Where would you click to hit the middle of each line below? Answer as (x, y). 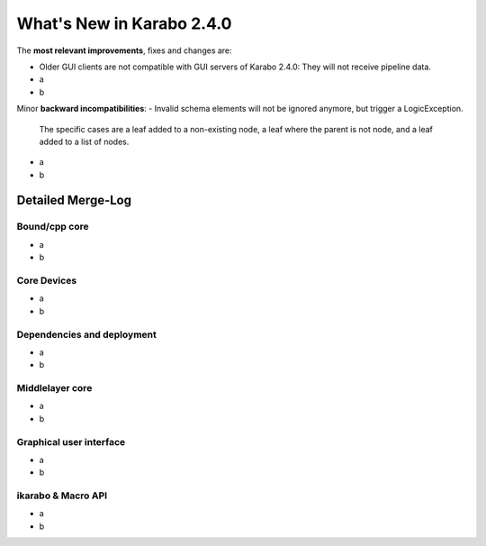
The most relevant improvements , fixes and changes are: (125, 50)
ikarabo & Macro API (62, 496)
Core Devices (47, 280)
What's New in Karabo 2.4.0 (124, 23)
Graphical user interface (71, 441)
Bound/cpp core (53, 227)
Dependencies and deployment (86, 334)
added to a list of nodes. (84, 141)
